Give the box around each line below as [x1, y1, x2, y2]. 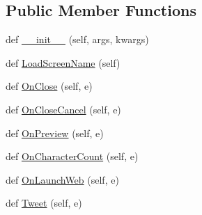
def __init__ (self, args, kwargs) [6, 32, 149, 47]
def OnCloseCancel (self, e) [6, 102, 121, 116]
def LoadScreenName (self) [6, 55, 121, 70]
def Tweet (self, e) [6, 196, 82, 210]
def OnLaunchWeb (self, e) [6, 172, 119, 186]
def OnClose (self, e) [6, 79, 93, 93]
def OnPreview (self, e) [6, 125, 104, 140]
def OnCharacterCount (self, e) [6, 149, 139, 164]
